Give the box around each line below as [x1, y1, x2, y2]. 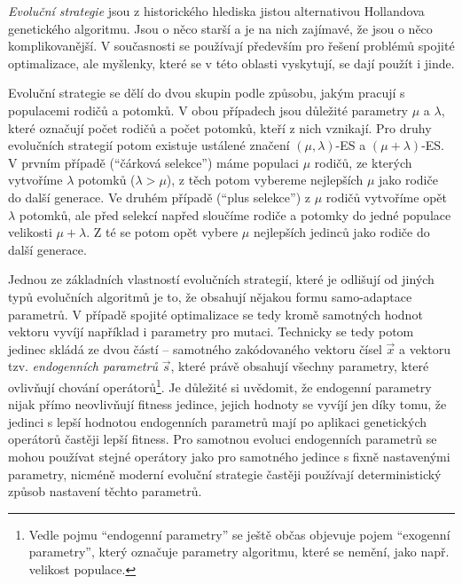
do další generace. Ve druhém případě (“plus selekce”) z [8, 187, 310, 206]
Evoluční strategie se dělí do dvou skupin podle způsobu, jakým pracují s [8, 83, 405, 102]
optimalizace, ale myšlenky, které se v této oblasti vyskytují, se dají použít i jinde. [8, 53, 455, 72]
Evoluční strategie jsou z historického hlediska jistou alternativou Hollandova [8, 2, 425, 20]
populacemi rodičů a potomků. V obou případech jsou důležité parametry [8, 100, 409, 119]
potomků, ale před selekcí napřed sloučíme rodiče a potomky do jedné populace [19, 205, 451, 224]
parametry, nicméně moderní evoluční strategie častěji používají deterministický [8, 464, 442, 483]
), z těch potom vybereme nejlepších [166, 170, 364, 189]
